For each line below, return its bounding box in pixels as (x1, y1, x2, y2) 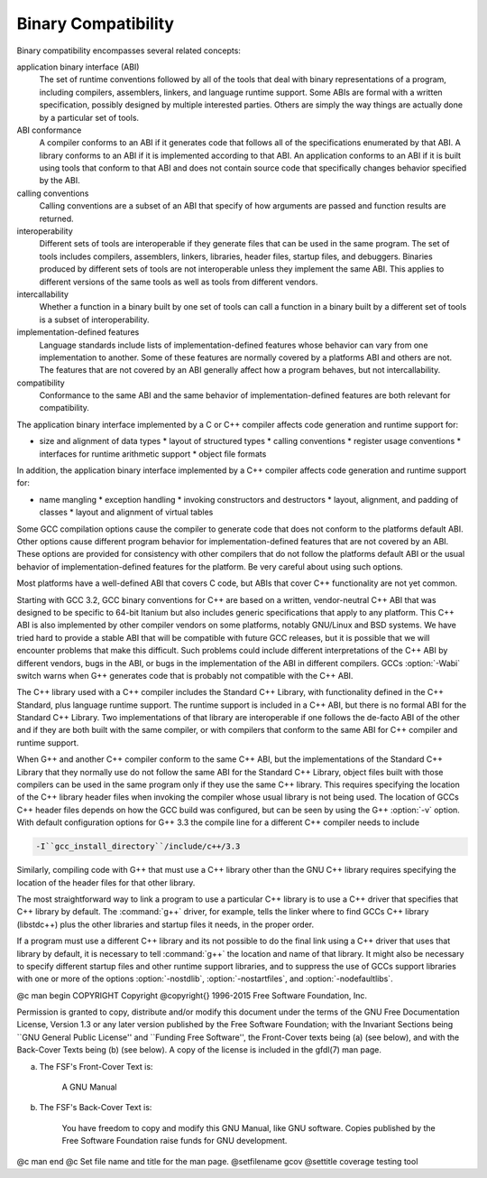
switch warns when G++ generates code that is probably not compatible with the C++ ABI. (16, 670, 354, 681)
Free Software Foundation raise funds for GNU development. (61, 1136, 288, 1146)
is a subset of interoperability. (39, 314, 150, 325)
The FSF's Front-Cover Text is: (39, 1061, 153, 1071)
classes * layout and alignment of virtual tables (39, 506, 214, 518)
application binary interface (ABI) (16, 61, 140, 72)
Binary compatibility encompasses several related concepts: (16, 45, 241, 56)
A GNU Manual (61, 1081, 117, 1092)
